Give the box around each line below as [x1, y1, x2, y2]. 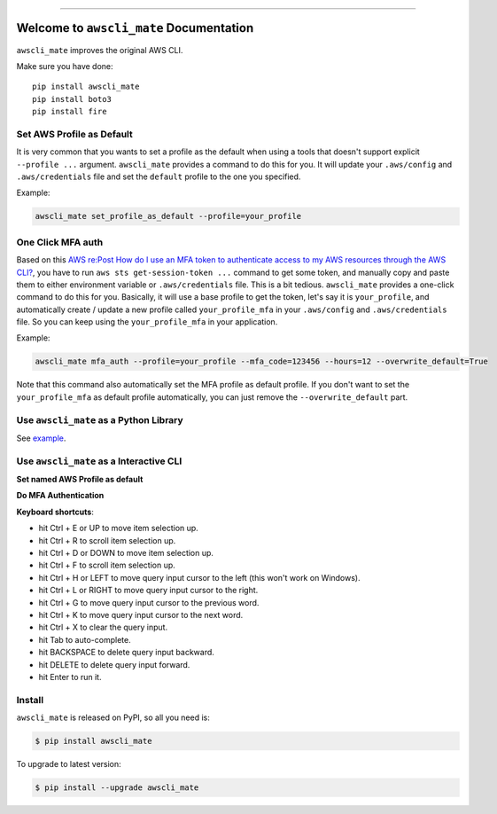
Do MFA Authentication [16, 490, 105, 501]
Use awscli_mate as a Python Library [16, 413, 183, 426]
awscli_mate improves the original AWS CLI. [16, 44, 183, 55]
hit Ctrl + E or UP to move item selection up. [38, 523, 198, 534]
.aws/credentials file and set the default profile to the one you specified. [16, 171, 301, 182]
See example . [16, 433, 66, 443]
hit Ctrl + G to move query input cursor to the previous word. [38, 597, 260, 607]
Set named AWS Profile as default [16, 474, 144, 485]
